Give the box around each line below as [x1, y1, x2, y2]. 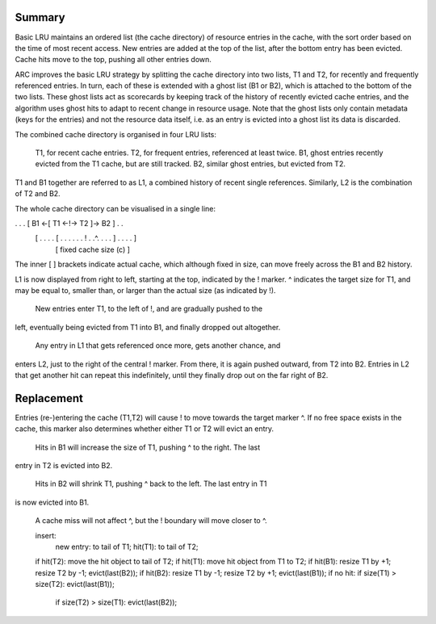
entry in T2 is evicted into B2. [15, 460, 113, 470]
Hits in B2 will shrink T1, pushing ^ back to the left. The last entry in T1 [35, 479, 267, 488]
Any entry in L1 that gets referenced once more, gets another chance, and [35, 341, 281, 350]
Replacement [15, 392, 84, 405]
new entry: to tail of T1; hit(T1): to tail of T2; [55, 542, 199, 551]
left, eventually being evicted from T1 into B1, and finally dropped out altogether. [15, 322, 281, 332]
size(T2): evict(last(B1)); [35, 580, 115, 589]
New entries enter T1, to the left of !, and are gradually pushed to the [35, 304, 262, 314]
